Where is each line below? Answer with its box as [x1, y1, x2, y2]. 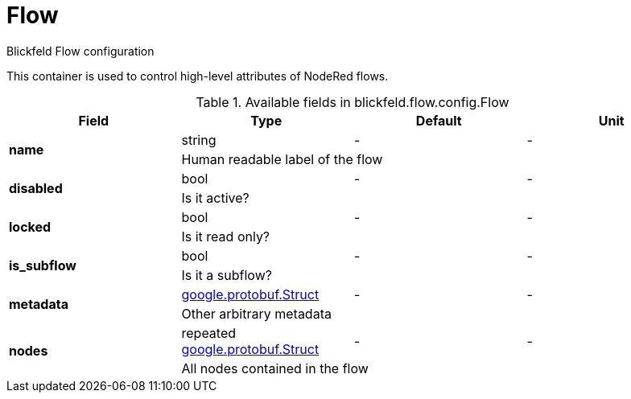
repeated [181, 324, 237, 341]
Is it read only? [181, 228, 270, 245]
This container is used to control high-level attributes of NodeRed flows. [6, 68, 389, 83]
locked [9, 218, 52, 235]
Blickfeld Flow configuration [6, 43, 155, 58]
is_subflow [9, 257, 76, 274]
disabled [9, 179, 63, 196]
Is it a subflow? [181, 266, 272, 283]
